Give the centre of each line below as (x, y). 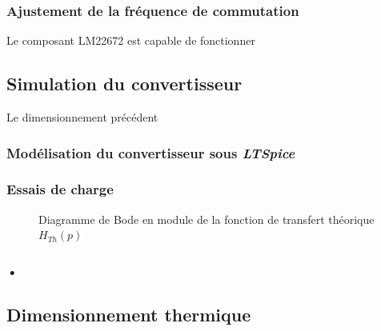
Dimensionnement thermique (129, 315)
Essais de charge (60, 189)
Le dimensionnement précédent (82, 117)
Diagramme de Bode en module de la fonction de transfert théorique (207, 219)
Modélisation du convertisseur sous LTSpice (151, 152)
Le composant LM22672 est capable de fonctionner (131, 40)
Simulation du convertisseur (124, 84)
